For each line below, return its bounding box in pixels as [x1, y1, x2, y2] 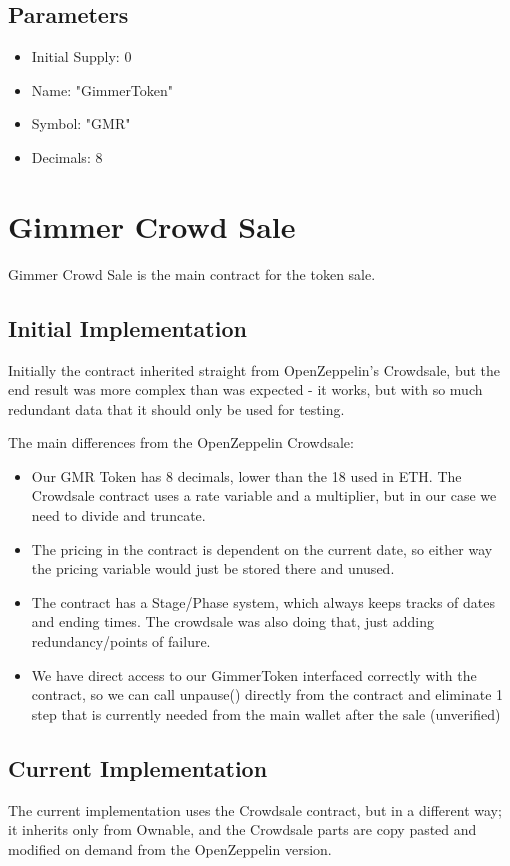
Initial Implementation [8, 312, 247, 343]
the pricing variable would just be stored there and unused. [31, 558, 395, 579]
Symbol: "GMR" [31, 113, 131, 134]
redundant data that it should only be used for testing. [8, 398, 345, 419]
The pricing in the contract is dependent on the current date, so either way [31, 538, 493, 559]
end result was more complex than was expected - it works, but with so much [8, 379, 483, 400]
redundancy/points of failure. [31, 631, 211, 652]
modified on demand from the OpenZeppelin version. [8, 838, 332, 859]
